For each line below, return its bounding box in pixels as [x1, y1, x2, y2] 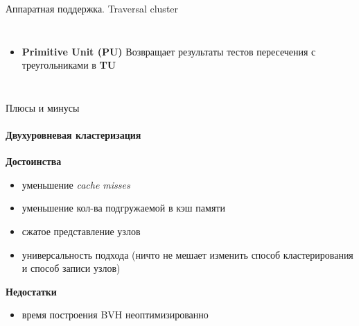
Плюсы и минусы [6, 100, 80, 114]
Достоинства [6, 154, 62, 169]
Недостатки [6, 284, 57, 298]
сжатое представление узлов [21, 223, 141, 238]
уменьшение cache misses [21, 177, 130, 191]
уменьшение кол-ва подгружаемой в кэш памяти [21, 200, 225, 215]
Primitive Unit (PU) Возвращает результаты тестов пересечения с [21, 44, 316, 58]
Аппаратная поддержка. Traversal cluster [6, 1, 179, 15]
